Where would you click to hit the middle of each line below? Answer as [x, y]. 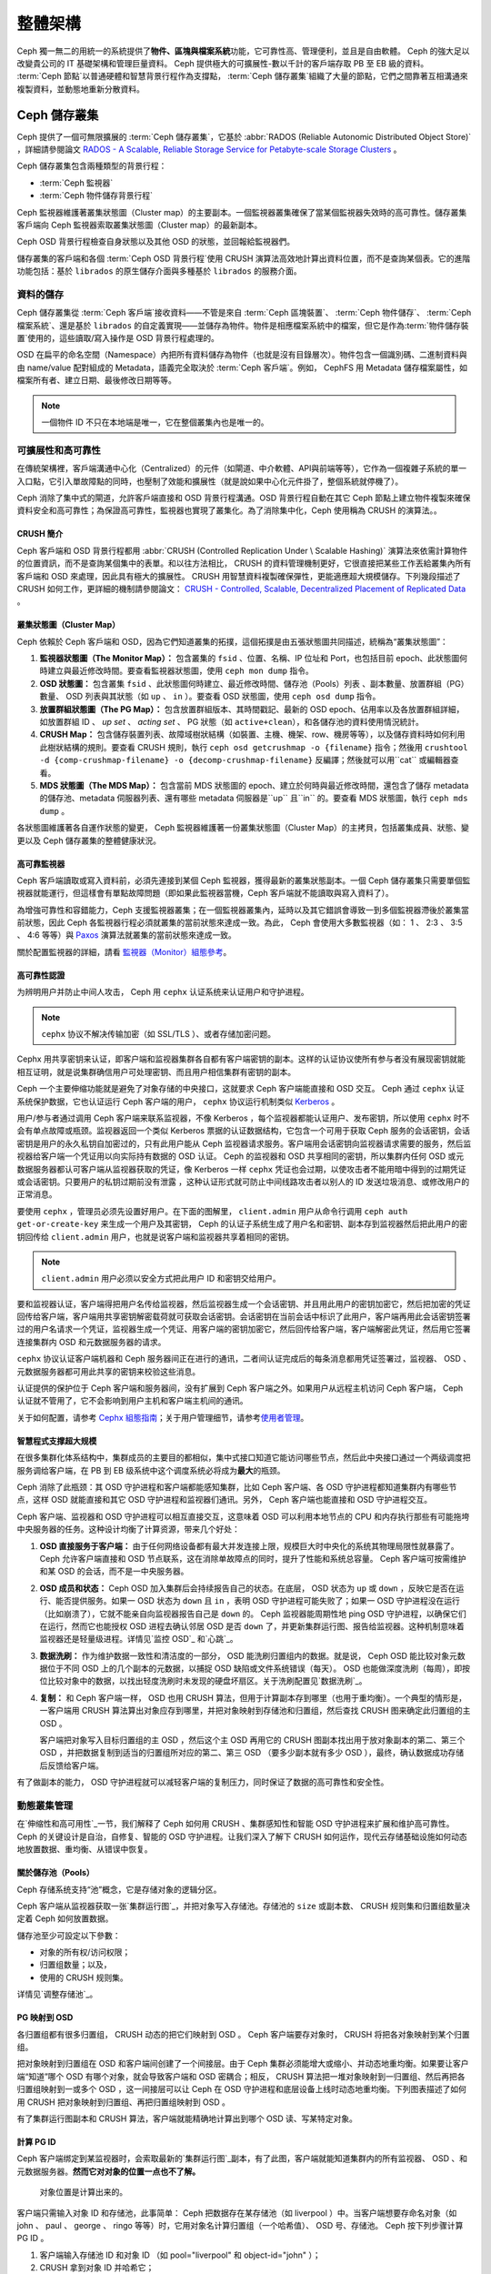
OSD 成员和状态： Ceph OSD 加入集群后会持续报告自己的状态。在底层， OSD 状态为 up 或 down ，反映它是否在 [248, 1588]
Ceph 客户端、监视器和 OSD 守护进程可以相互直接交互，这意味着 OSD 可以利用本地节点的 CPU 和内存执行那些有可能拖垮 [243, 1516]
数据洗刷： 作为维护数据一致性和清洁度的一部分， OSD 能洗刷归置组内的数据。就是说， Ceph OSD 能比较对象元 [249, 1655]
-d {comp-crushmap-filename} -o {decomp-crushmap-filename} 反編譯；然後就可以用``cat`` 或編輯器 [245, 760]
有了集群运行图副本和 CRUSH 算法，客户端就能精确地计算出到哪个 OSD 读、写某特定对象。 [187, 2118]
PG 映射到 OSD [45, 2017]
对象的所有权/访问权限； [85, 1952]
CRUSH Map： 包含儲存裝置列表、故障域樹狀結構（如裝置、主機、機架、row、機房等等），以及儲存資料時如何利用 [252, 735]
